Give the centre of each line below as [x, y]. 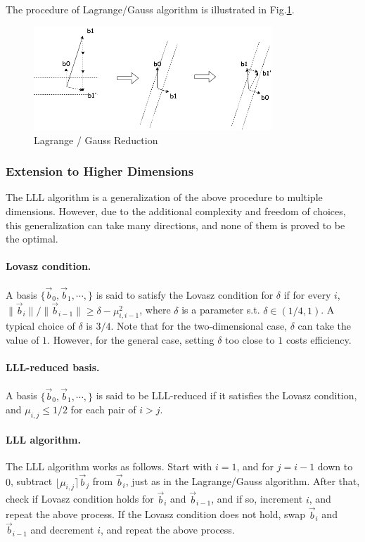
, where [155, 310]
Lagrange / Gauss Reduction [96, 140]
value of [23, 340]
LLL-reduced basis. [53, 367]
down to [335, 466]
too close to [250, 340]
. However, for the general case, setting [131, 340]
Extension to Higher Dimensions [100, 171]
